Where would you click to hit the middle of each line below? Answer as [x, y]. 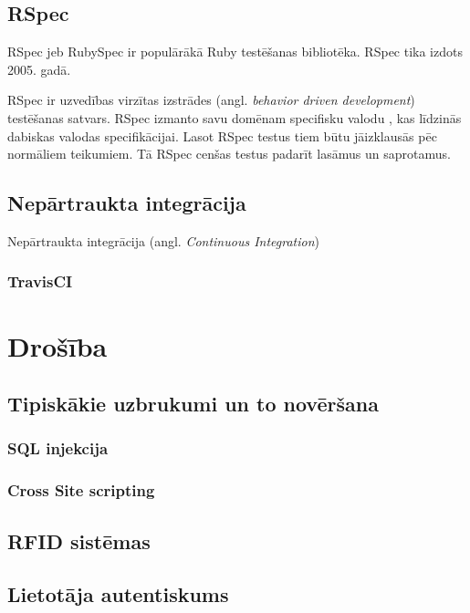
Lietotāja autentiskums [118, 594]
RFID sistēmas [79, 540]
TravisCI [40, 281]
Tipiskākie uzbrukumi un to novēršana [193, 404]
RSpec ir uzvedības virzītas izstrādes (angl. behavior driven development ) [211, 100]
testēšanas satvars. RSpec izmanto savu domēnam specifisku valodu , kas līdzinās [235, 117]
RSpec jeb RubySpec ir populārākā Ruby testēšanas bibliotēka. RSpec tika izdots [235, 52]
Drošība [57, 345]
